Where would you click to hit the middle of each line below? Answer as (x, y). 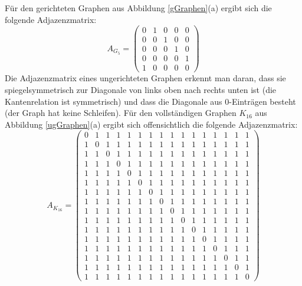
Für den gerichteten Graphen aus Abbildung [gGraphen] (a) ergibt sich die (138, 8)
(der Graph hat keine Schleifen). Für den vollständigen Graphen (121, 113)
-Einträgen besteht (262, 101)
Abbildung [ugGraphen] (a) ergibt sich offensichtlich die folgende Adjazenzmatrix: (151, 124)
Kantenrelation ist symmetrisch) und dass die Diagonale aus (114, 101)
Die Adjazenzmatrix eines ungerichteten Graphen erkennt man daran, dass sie (145, 78)
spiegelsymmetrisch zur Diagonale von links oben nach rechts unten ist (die (141, 89)
